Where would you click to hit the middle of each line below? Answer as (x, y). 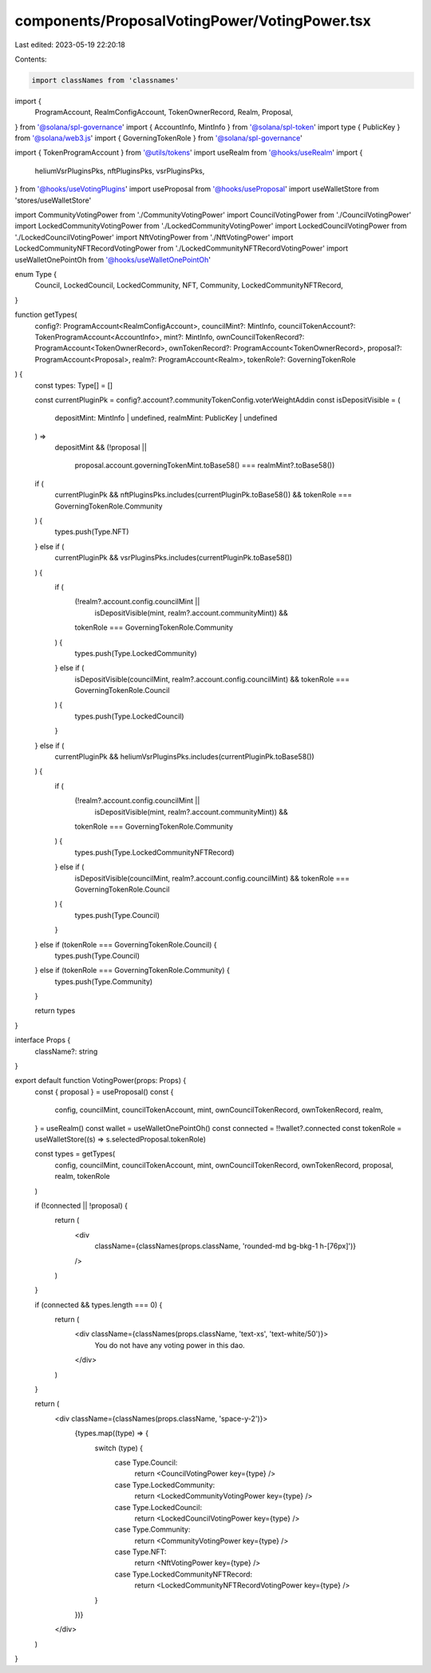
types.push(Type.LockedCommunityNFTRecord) (154, 852)
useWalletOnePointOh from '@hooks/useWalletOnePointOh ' (113, 259)
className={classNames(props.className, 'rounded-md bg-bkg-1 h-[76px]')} (225, 1246)
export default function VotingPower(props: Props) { (101, 1081)
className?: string (66, 1051)
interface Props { (43, 1040)
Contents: (31, 59)
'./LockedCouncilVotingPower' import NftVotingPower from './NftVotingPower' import (154, 237)
